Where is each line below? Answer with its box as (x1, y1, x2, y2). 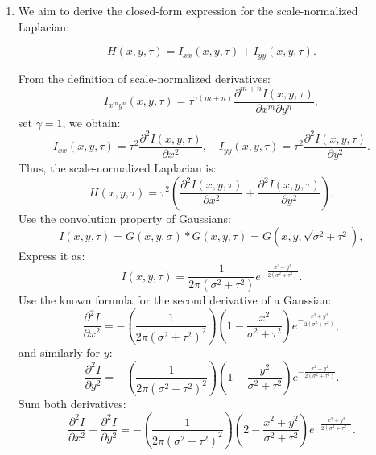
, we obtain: (62, 114, 121, 130)
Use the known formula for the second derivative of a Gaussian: (18, 292, 332, 308)
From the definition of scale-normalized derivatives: (18, 69, 271, 86)
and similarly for (18, 343, 101, 360)
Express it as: (18, 247, 85, 264)
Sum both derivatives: (18, 395, 126, 412)
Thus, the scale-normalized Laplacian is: (18, 159, 217, 176)
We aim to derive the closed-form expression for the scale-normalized (18, 2, 358, 19)
